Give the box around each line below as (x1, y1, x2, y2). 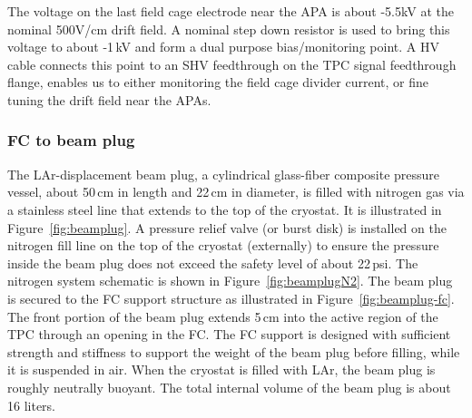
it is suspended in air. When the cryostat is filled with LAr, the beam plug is (7, 360, 436, 379)
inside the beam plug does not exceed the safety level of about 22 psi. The (7, 253, 418, 272)
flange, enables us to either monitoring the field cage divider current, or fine (7, 73, 428, 92)
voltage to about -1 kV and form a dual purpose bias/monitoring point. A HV (7, 37, 439, 56)
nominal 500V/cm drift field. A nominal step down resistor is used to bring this (7, 19, 450, 38)
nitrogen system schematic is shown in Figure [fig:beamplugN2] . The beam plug (7, 271, 453, 290)
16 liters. (7, 395, 56, 414)
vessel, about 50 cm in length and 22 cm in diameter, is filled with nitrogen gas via (7, 182, 465, 201)
